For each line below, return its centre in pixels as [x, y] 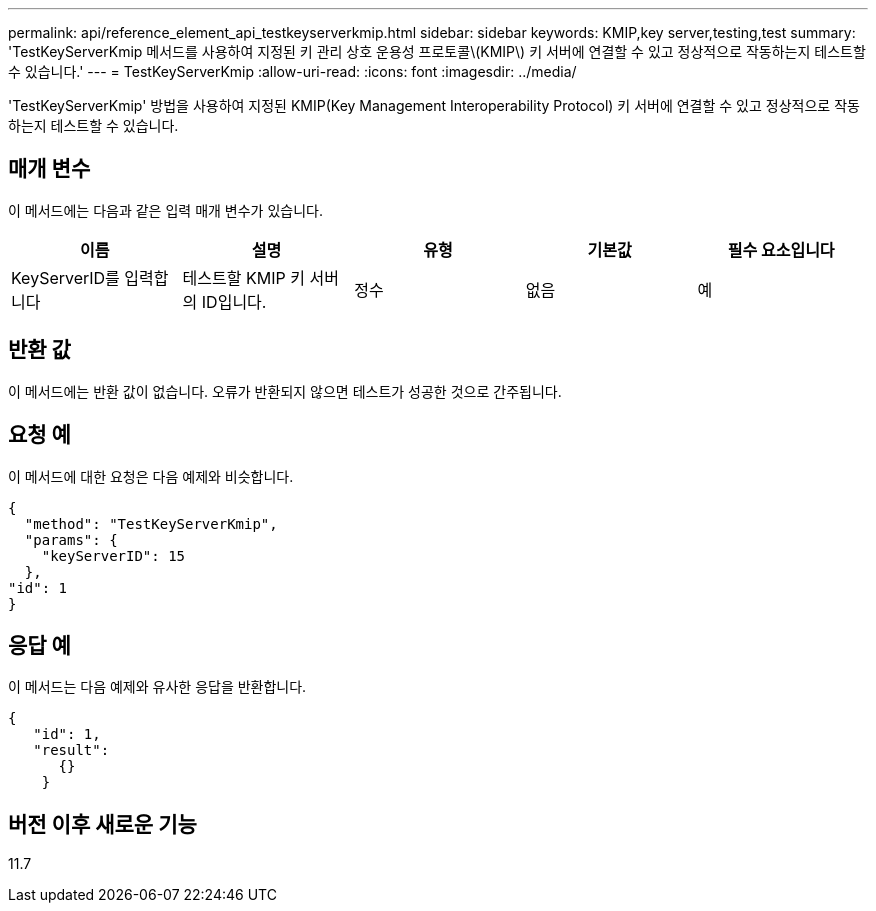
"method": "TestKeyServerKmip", [151, 523]
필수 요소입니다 [781, 249]
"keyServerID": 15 [113, 555]
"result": [71, 750]
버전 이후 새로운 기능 [102, 824]
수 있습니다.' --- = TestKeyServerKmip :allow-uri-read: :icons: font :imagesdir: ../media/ [292, 71]
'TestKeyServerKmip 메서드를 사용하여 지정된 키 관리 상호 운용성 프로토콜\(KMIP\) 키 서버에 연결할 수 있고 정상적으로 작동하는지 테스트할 [437, 51]
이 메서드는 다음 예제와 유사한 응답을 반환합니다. [157, 687]
